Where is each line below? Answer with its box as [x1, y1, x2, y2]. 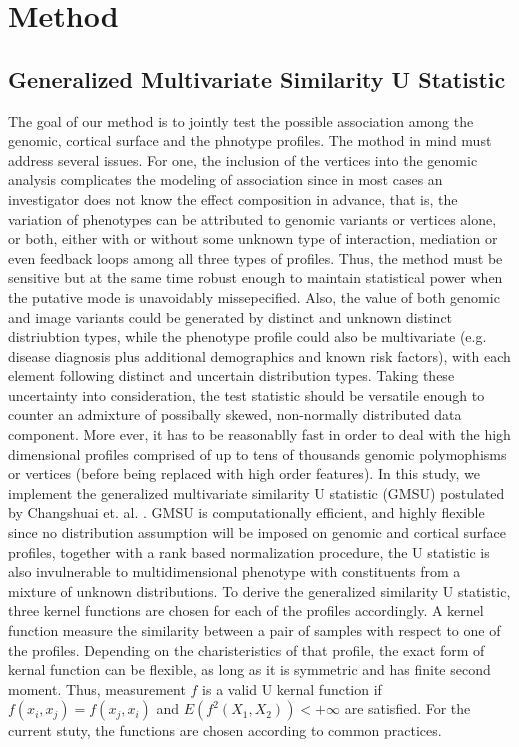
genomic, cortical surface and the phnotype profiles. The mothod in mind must [8, 130, 492, 151]
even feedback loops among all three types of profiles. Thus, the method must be [8, 247, 503, 268]
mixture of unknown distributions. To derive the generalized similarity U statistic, [8, 580, 511, 601]
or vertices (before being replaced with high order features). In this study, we [8, 463, 480, 484]
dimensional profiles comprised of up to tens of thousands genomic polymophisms [8, 443, 507, 464]
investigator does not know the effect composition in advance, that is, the [8, 188, 458, 209]
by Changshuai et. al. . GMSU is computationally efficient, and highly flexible [8, 502, 485, 523]
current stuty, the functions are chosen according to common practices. [8, 720, 442, 741]
